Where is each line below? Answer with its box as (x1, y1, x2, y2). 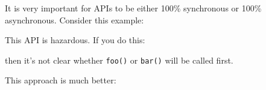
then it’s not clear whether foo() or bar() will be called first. (5, 53, 233, 66)
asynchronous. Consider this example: (5, 13, 144, 26)
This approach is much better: (5, 74, 116, 86)
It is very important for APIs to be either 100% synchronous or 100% (5, 2, 262, 14)
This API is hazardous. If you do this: (5, 34, 145, 46)
